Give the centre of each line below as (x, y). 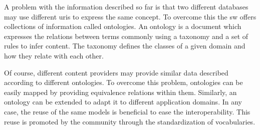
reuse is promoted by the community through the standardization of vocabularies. (130, 121)
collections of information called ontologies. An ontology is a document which (123, 26)
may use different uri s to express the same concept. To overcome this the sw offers (130, 16)
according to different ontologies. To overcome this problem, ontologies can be (123, 82)
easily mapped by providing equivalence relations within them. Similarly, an (120, 92)
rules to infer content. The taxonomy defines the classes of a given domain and (125, 46)
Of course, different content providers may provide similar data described (116, 72)
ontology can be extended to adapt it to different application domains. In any (123, 102)
